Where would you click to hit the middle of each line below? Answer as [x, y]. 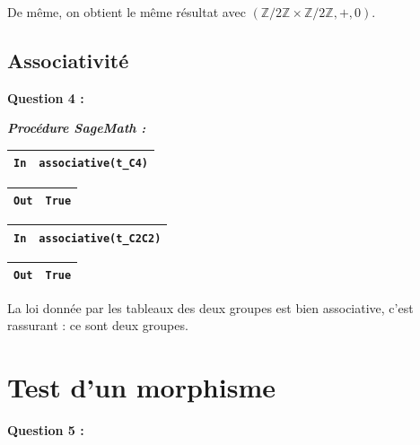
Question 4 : [46, 97]
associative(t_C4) [94, 164]
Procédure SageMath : [77, 128]
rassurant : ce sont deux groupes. [98, 325]
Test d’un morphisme [141, 386]
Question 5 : [46, 429]
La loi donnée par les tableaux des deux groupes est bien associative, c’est [210, 307]
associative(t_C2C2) [100, 238]
